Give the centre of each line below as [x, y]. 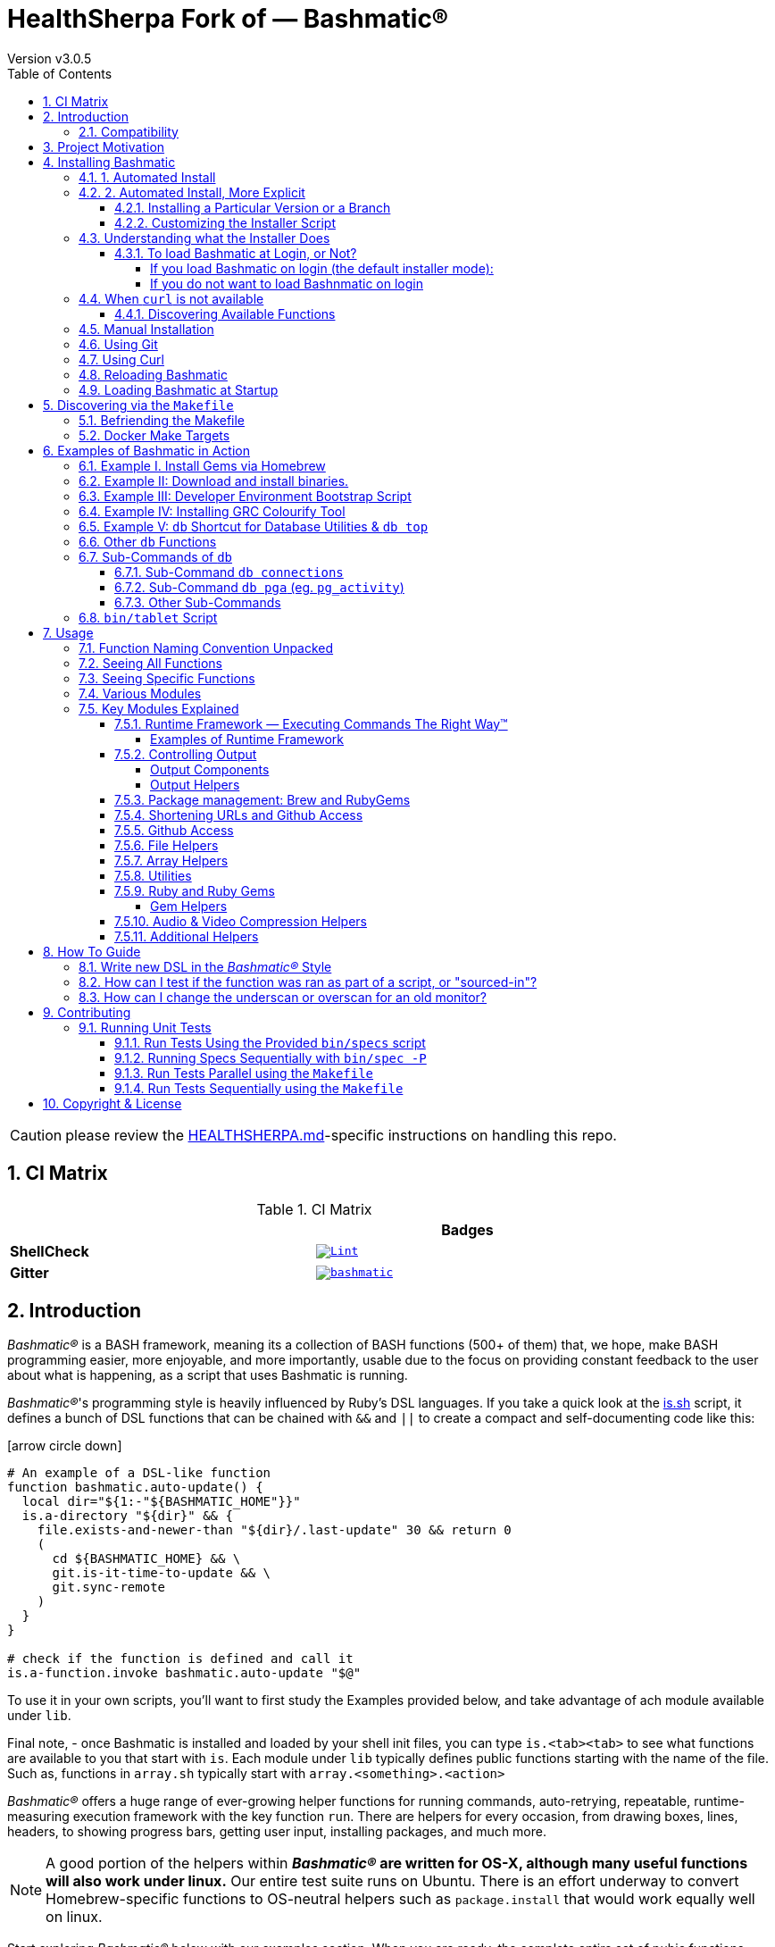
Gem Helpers [189, 906]
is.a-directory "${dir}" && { [127, 1516]
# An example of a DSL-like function [139, 1473]
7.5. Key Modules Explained [159, 708]
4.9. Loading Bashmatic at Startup [179, 389]
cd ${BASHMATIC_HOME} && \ [146, 1559]
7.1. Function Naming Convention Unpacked [206, 648]
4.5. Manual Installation [146, 329]
